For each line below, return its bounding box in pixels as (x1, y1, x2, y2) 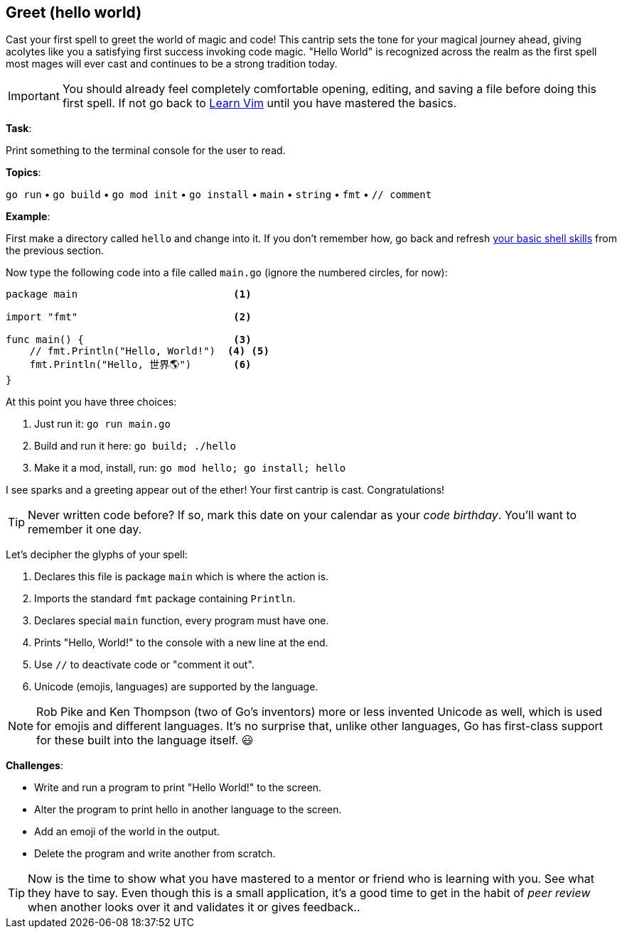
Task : (6, 122, 32, 135)
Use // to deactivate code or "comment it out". (34, 658, 254, 671)
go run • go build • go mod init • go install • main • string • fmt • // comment (6, 188, 432, 201)
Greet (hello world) (6, 4, 142, 21)
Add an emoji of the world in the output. (34, 825, 220, 838)
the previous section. (6, 244, 104, 257)
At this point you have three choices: (6, 396, 177, 408)
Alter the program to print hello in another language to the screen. (34, 803, 342, 816)
